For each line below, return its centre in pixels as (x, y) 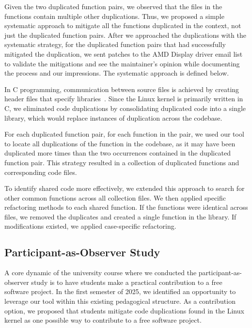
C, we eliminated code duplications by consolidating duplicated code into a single (125, 108)
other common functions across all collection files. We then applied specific (115, 197)
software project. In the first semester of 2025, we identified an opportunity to (120, 291)
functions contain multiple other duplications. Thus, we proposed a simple (114, 16)
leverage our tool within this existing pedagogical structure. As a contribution (120, 301)
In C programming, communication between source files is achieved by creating (122, 89)
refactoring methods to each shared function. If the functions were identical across (126, 207)
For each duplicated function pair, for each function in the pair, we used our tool (124, 134)
